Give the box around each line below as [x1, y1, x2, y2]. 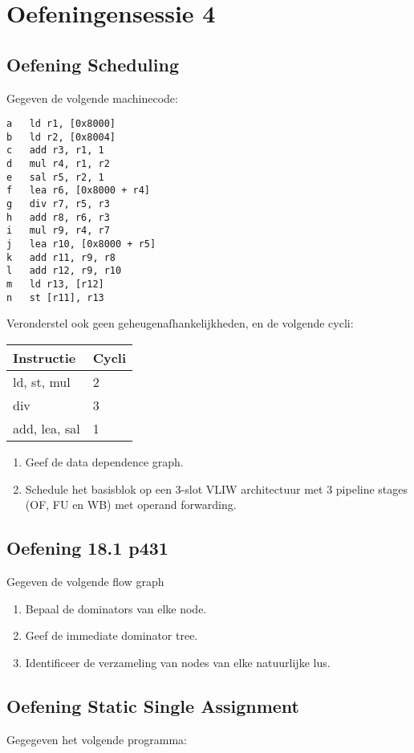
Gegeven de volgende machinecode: [6, 89, 178, 106]
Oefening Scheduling [6, 51, 179, 76]
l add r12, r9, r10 [6, 265, 122, 277]
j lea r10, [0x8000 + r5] [6, 238, 156, 250]
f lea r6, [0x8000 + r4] [6, 185, 150, 197]
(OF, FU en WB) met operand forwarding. [25, 496, 237, 513]
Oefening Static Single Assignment [6, 693, 299, 718]
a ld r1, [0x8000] [6, 118, 116, 130]
